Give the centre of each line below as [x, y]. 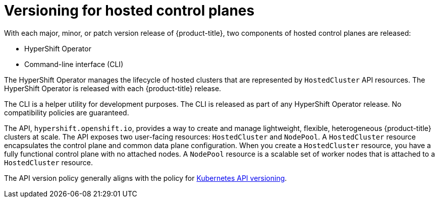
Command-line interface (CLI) [74, 64]
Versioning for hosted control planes [129, 11]
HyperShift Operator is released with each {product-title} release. [113, 88]
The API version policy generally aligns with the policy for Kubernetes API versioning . [146, 178]
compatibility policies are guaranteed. [67, 112]
